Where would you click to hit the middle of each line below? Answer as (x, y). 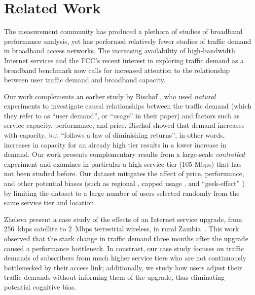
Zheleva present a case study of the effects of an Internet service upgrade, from (123, 219)
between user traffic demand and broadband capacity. (85, 80)
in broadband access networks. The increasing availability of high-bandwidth (120, 51)
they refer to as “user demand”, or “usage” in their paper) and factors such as (122, 115)
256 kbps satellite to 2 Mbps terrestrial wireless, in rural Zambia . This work (122, 229)
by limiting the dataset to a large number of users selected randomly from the (122, 193)
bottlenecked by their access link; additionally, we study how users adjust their (123, 267)
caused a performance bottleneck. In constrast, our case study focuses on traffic (124, 248)
